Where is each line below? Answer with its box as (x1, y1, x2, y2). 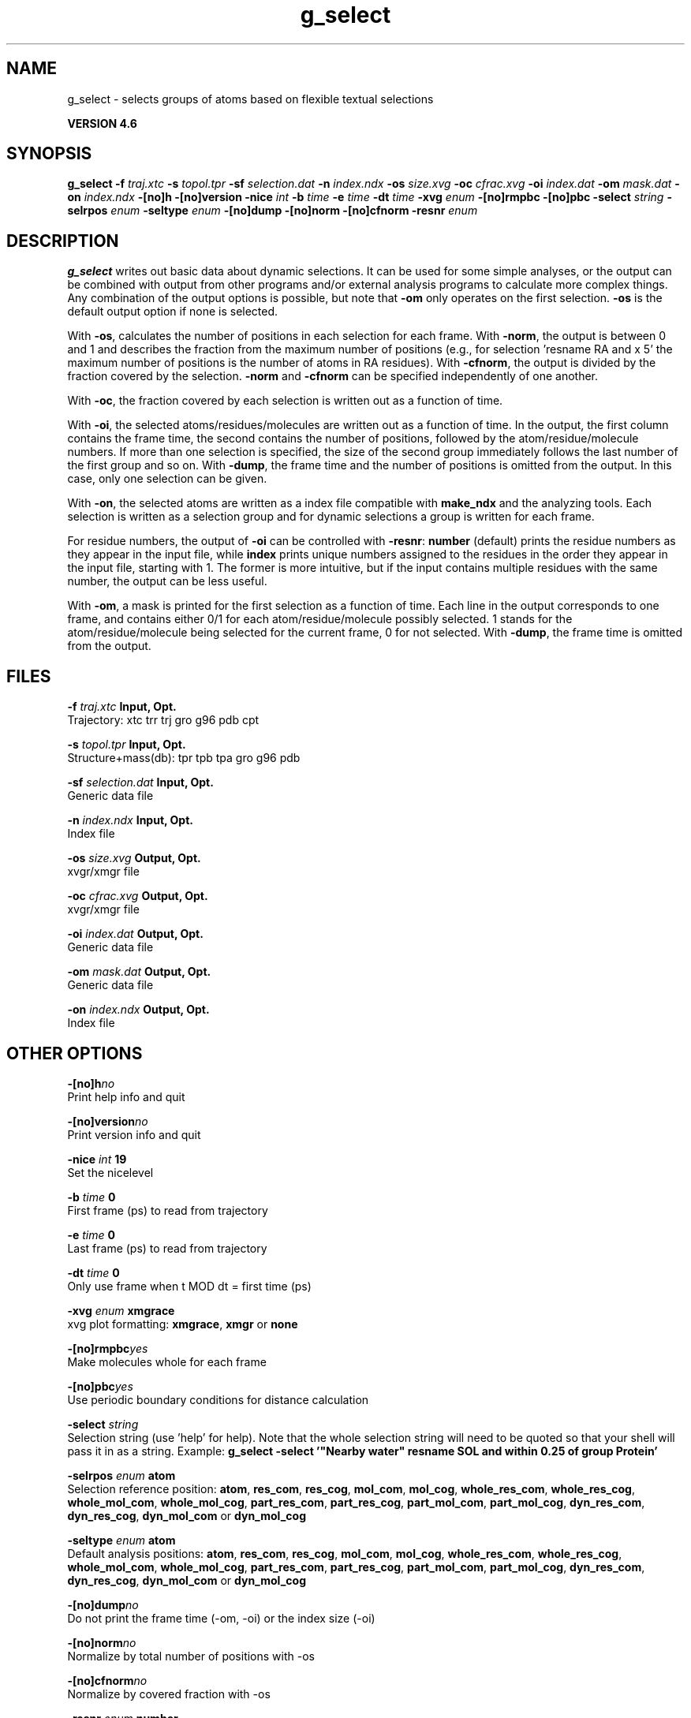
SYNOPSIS (6, 144, 92, 164)
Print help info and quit (67, 1089, 185, 1104)
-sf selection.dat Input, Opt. (67, 775, 214, 790)
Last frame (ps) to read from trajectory (67, 1241, 267, 1255)
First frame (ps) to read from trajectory (67, 1203, 268, 1217)
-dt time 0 (67, 1265, 120, 1279)
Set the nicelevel (67, 1165, 154, 1179)
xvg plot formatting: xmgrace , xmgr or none (67, 1317, 298, 1331)
